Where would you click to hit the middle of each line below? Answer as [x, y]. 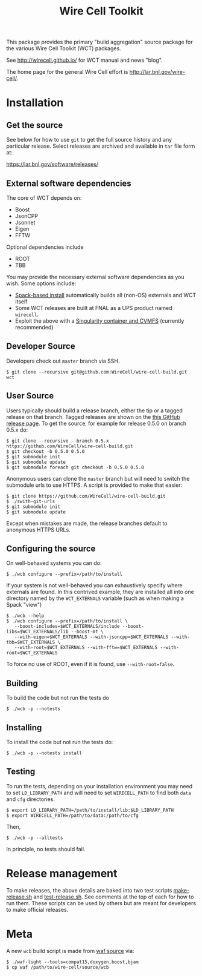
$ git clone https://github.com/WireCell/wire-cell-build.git [86, 496]
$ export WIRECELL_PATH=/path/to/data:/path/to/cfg [72, 816]
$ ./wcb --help [25, 616]
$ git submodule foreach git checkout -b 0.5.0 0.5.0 [75, 467]
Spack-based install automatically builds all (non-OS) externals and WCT [106, 295]
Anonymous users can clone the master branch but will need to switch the [98, 478]
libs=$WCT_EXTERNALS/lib [37, 632]
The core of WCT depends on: [44, 198]
